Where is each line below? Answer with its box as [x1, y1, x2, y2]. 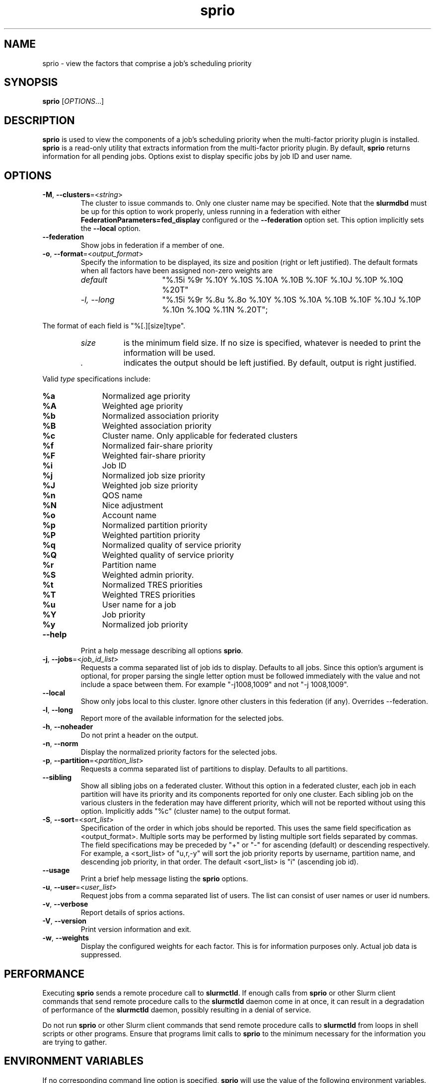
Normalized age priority [102, 391, 191, 401]
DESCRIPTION [4, 114, 75, 127]
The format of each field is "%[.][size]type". [42, 321, 186, 330]
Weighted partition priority [102, 530, 200, 541]
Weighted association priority [102, 421, 212, 431]
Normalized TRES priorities [102, 580, 203, 590]
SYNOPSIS [4, 76, 58, 89]
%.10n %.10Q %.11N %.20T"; [162, 305, 268, 315]
